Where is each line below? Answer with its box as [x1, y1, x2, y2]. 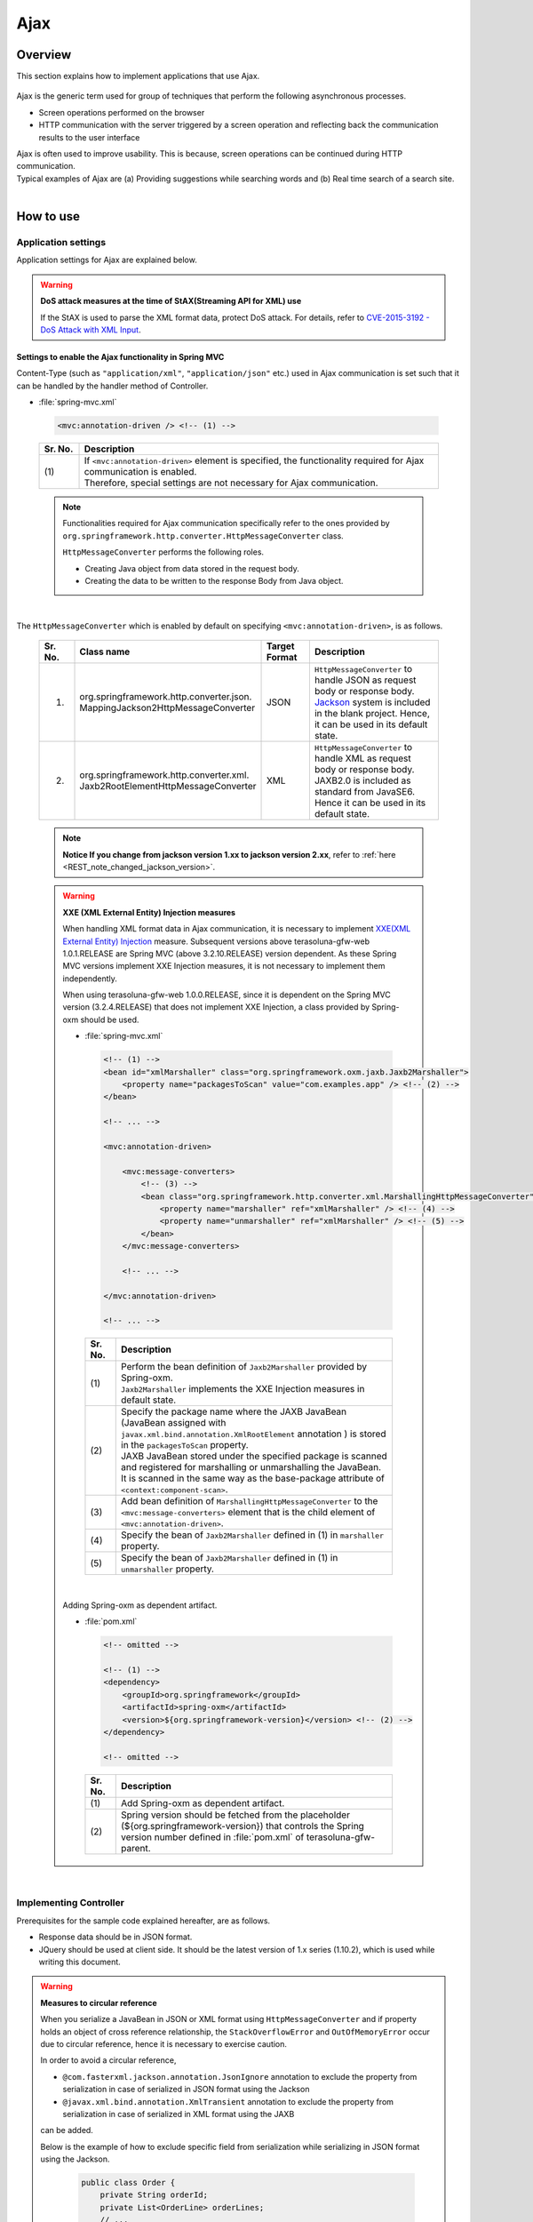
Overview [16, 47, 72, 62]
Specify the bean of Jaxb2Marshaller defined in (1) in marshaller [121, 1529, 385, 1541]
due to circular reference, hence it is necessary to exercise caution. [40, 2038, 288, 2049]
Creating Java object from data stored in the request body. [84, 563, 299, 573]
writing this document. [38, 1956, 122, 1967]
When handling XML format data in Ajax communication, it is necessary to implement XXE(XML [62, 923, 411, 934]
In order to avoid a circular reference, [40, 2055, 177, 2066]
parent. [121, 1842, 151, 1854]
